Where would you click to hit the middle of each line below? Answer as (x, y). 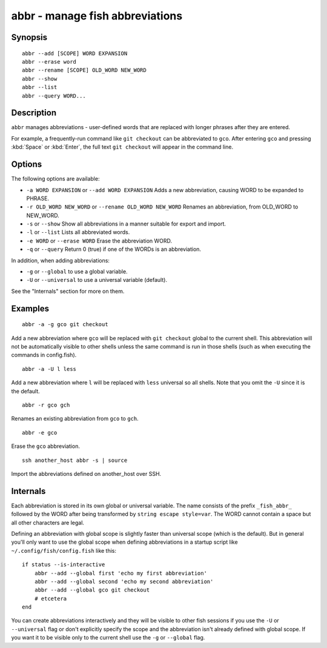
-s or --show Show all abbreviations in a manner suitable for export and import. (126, 224)
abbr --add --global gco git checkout (92, 590)
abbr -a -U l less (49, 369)
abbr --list (40, 87)
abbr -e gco (40, 433)
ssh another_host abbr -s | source (75, 460)
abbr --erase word (49, 62)
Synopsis (29, 37)
